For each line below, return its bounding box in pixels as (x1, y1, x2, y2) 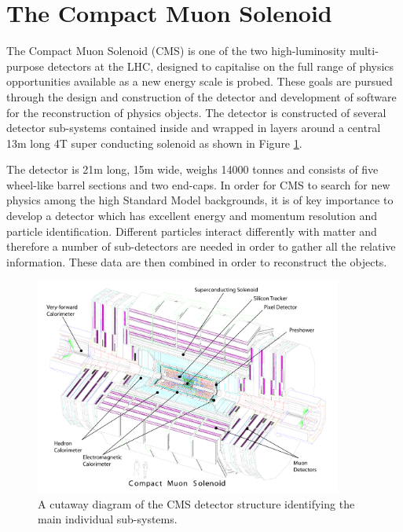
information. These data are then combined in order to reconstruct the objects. (6, 253, 387, 270)
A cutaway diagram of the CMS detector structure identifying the (38, 495, 355, 512)
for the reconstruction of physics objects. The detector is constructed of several (6, 104, 387, 120)
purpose (6, 57, 44, 74)
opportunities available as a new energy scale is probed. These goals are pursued (6, 73, 393, 90)
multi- (349, 42, 379, 59)
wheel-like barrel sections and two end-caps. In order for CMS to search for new (6, 176, 390, 193)
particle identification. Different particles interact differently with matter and (6, 222, 377, 239)
